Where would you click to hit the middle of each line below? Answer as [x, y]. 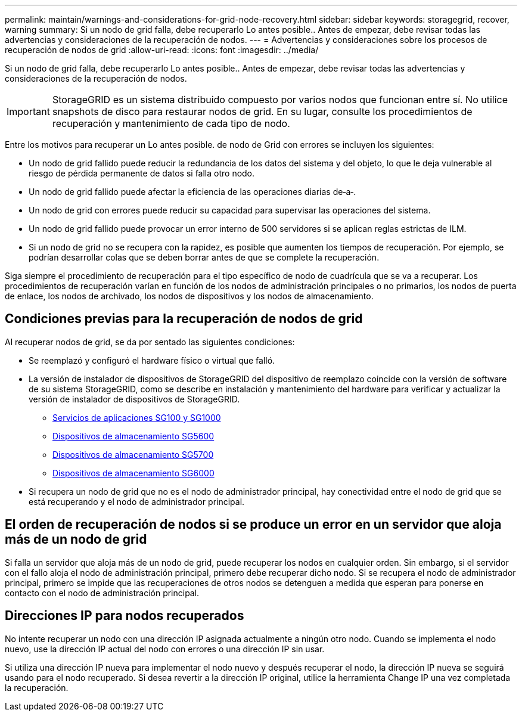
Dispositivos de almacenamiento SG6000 [133, 473]
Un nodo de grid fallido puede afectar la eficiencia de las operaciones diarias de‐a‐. [192, 192]
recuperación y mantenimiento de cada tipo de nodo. [171, 123]
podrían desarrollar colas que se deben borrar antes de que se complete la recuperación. [204, 257]
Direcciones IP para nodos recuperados [125, 616]
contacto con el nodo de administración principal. [102, 593]
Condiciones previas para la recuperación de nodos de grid [184, 319]
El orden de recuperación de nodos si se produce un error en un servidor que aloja [253, 525]
